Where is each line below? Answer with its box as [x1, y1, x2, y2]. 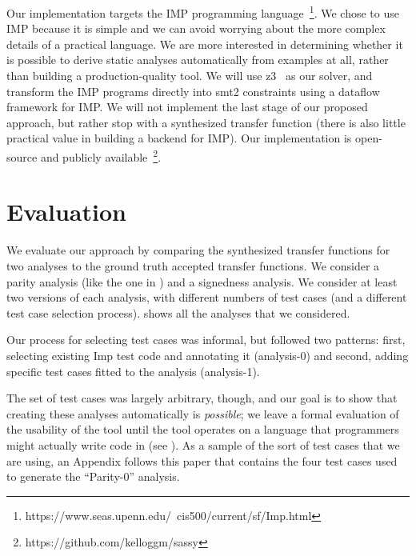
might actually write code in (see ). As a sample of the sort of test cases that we [6, 436, 400, 453]
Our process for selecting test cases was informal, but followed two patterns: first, [6, 331, 406, 348]
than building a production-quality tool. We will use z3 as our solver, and [6, 67, 373, 84]
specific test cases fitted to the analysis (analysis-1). [6, 362, 260, 379]
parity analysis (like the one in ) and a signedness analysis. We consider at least [6, 273, 398, 290]
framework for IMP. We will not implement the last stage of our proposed [6, 98, 368, 115]
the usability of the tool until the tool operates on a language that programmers [6, 421, 399, 438]
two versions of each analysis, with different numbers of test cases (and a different [6, 289, 407, 306]
